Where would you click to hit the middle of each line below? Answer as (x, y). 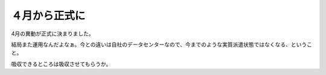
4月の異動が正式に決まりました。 (53, 34)
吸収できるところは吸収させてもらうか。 (61, 64)
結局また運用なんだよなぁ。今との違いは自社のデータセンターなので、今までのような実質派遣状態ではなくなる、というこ (162, 44)
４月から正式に (48, 16)
